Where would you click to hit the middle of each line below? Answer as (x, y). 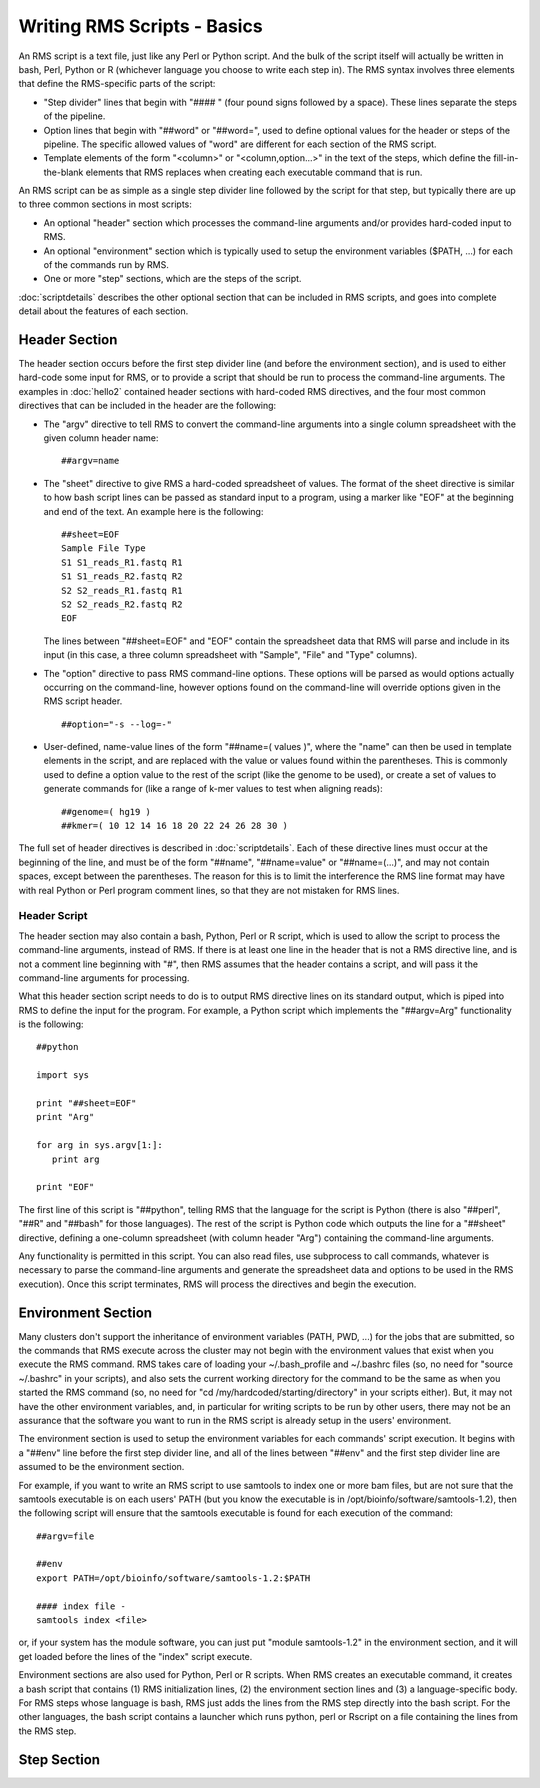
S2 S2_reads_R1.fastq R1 (122, 590)
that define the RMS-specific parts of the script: (117, 84)
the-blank (63, 172)
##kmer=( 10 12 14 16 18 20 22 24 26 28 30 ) (175, 826)
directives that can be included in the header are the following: (147, 406)
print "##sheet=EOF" (86, 1103)
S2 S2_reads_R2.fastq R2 (122, 604)
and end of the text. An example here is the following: (153, 511)
